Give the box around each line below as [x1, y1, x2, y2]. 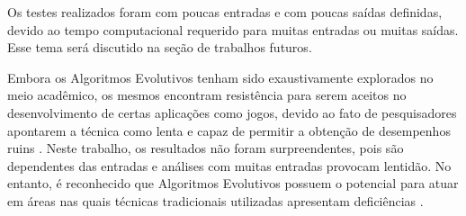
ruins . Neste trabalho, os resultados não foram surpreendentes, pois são [7, 139, 404, 157]
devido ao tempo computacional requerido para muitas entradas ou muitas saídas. [7, 20, 459, 39]
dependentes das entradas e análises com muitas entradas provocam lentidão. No [7, 156, 452, 175]
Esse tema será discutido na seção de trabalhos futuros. [7, 38, 312, 57]
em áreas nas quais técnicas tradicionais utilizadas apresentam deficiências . [7, 191, 424, 210]
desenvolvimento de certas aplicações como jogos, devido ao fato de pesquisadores [7, 103, 457, 121]
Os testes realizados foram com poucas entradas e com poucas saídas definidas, [7, 3, 443, 21]
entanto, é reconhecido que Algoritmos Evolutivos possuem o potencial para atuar [7, 174, 459, 193]
